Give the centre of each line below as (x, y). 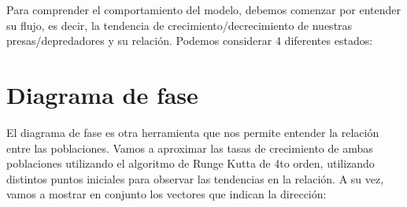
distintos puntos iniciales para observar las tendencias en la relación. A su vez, (195, 178)
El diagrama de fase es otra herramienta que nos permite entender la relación (193, 132)
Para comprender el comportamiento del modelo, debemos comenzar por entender (204, 9)
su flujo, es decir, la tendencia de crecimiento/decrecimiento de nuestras (179, 25)
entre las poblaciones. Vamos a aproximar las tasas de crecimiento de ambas (190, 148)
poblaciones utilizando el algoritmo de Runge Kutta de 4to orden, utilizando (191, 163)
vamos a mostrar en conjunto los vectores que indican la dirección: (166, 194)
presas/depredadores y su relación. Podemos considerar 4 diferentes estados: (190, 41)
